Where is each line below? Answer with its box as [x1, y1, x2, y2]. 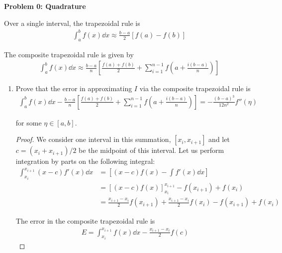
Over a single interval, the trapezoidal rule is [4, 17, 140, 28]
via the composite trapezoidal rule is [139, 83, 251, 94]
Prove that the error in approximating [15, 83, 132, 94]
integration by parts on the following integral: [15, 156, 155, 166]
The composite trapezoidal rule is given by [4, 49, 134, 59]
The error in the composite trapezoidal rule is [15, 216, 155, 226]
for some [15, 117, 42, 127]
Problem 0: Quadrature [4, 1, 86, 11]
